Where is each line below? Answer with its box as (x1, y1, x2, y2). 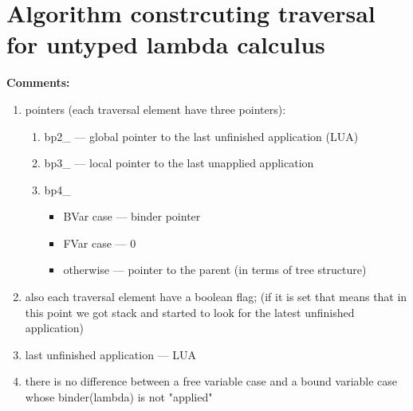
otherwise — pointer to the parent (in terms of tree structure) (63, 261, 367, 278)
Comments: (6, 74, 70, 91)
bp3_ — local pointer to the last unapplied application (44, 155, 314, 171)
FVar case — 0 (63, 234, 136, 251)
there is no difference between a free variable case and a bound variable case (25, 373, 398, 389)
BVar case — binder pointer (63, 208, 201, 225)
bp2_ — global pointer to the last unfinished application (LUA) (44, 127, 359, 144)
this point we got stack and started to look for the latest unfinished (25, 303, 355, 320)
